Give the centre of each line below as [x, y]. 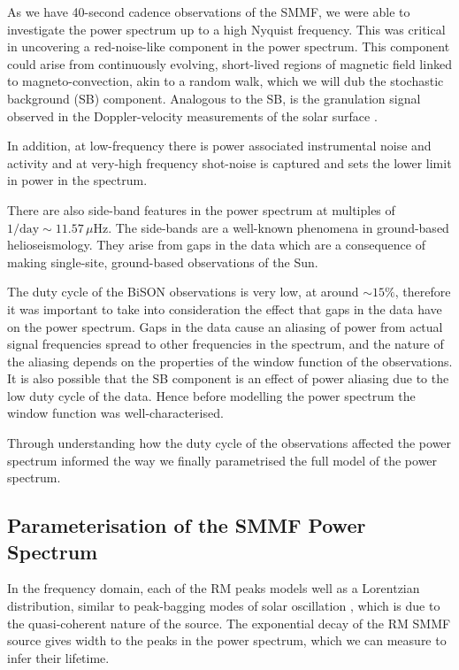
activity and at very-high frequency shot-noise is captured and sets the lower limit [229, 162]
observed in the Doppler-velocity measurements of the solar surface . [192, 116]
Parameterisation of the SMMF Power [187, 525]
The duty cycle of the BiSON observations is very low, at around [183, 292]
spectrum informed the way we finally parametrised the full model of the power [222, 460]
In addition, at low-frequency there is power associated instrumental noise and [219, 146]
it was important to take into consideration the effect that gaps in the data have [225, 308]
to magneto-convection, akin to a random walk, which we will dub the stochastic [226, 81]
